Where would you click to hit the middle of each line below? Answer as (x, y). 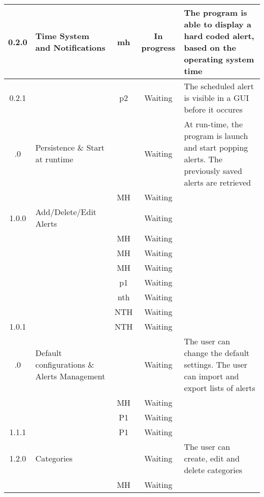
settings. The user (216, 364)
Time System (62, 36)
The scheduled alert (219, 86)
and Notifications (70, 47)
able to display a (218, 24)
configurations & (65, 364)
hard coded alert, (219, 36)
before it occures (213, 109)
